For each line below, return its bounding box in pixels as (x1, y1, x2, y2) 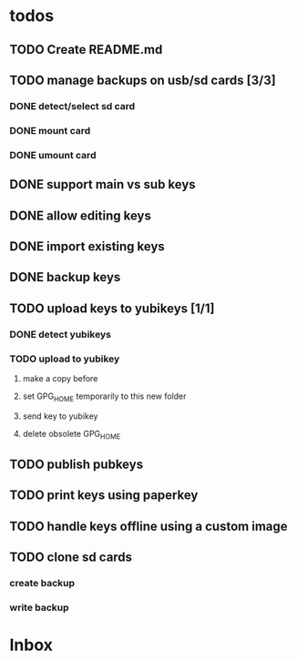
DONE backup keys (9, 269, 121, 285)
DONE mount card (9, 124, 91, 137)
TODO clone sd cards (9, 550, 133, 565)
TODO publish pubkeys (9, 456, 144, 472)
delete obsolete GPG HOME (22, 428, 121, 442)
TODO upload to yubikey (9, 352, 120, 365)
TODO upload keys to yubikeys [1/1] (9, 300, 215, 316)
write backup (9, 601, 70, 614)
